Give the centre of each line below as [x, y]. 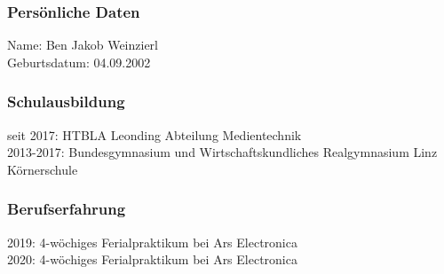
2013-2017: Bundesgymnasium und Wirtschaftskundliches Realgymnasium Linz [222, 152]
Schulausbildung [66, 102]
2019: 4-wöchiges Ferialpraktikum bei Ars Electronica [152, 242]
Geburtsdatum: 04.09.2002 [79, 62]
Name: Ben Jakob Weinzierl [83, 45]
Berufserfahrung [67, 209]
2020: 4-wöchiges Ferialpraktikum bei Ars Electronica [152, 259]
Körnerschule [43, 169]
